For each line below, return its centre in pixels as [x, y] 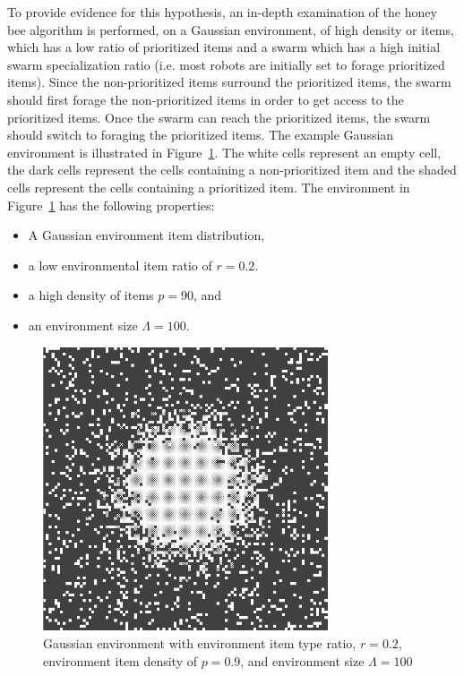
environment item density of [120, 660]
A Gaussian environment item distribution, [146, 235]
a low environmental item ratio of [120, 265]
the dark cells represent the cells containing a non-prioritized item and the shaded [232, 170]
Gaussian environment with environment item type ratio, [200, 643]
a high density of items [91, 295]
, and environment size [302, 660]
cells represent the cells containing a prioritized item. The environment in [209, 187]
